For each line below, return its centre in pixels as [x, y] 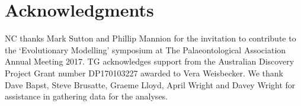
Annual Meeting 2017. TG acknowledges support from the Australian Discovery [150, 61]
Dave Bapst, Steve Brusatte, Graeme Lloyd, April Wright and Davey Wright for [150, 84]
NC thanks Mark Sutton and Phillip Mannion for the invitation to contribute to [150, 38]
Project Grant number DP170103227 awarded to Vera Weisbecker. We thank [144, 73]
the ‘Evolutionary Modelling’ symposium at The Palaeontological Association [145, 49]
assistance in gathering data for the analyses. [87, 96]
